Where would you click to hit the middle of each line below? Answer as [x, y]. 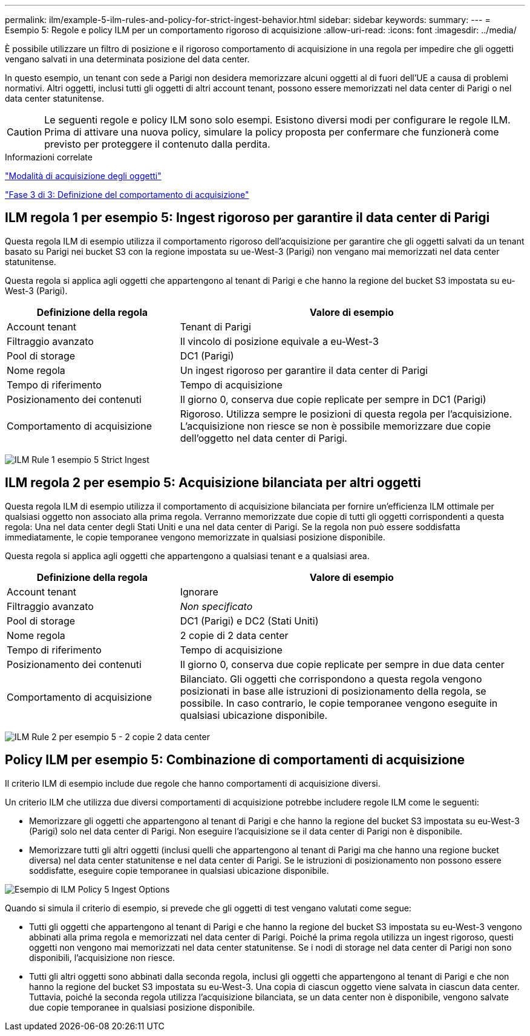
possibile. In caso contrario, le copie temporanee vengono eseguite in [339, 703]
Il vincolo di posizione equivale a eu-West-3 [279, 341]
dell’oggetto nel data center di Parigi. [263, 438]
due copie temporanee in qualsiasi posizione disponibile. [142, 1007]
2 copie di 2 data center [234, 635]
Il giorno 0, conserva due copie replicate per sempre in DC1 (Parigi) [333, 399]
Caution [25, 132]
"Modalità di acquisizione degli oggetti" [83, 176]
